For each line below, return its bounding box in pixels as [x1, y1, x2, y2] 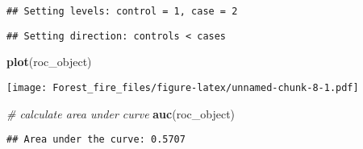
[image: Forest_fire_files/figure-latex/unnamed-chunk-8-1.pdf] [6, 81, 359, 93]
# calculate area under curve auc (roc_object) [6, 105, 236, 122]
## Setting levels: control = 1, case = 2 [6, 6, 238, 17]
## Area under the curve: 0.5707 [6, 134, 186, 146]
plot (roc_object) [6, 53, 92, 70]
